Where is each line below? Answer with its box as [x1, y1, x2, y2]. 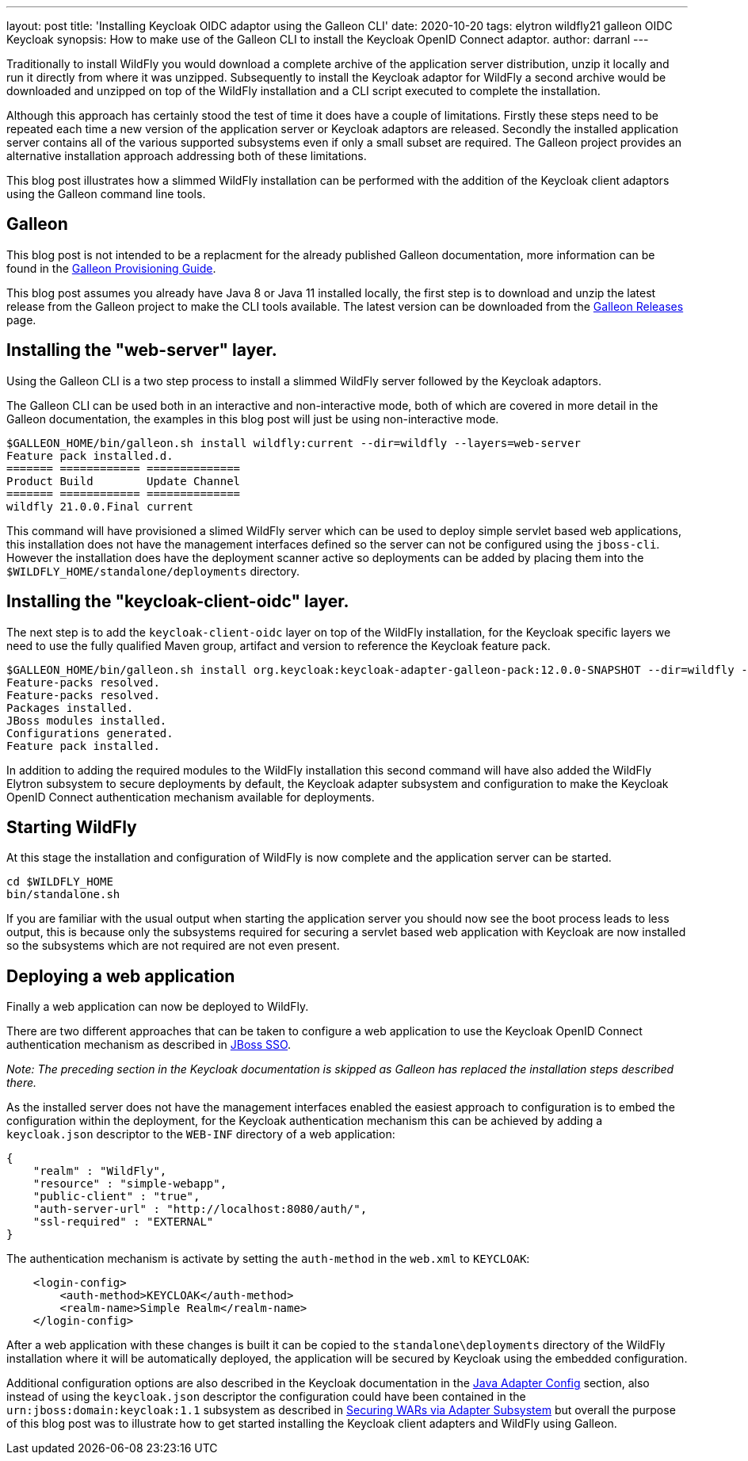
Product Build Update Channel [6, 474, 241, 488]
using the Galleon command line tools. [6, 187, 206, 201]
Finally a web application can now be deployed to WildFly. [6, 1000, 309, 1014]
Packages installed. [6, 701, 134, 714]
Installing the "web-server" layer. [6, 340, 277, 361]
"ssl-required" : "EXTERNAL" [32, 1215, 214, 1229]
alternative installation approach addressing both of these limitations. [6, 149, 367, 163]
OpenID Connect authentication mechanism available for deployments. [6, 790, 375, 804]
